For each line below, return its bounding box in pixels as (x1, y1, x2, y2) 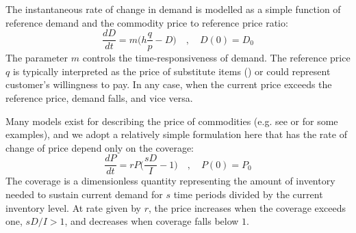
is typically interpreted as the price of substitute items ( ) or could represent (12, 64, 331, 78)
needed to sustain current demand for (5, 187, 163, 202)
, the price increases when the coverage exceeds (149, 200, 346, 215)
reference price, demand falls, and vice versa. (5, 91, 193, 105)
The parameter (5, 51, 68, 65)
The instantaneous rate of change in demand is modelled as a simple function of (5, 2, 341, 16)
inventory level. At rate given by (5, 200, 142, 215)
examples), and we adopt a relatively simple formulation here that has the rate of (5, 127, 347, 141)
